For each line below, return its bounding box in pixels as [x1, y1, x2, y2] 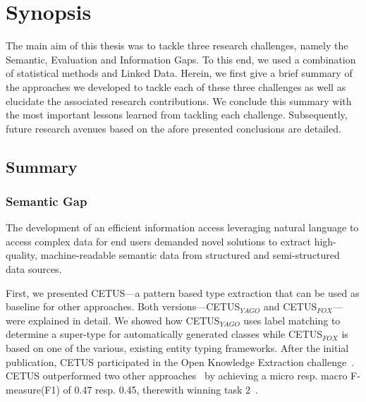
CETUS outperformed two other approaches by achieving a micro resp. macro [6, 368, 348, 383]
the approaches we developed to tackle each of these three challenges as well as [6, 79, 346, 94]
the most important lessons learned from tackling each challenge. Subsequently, [6, 107, 348, 122]
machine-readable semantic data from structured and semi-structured [40, 248, 340, 262]
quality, [6, 248, 38, 262]
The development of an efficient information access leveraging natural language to [6, 220, 359, 235]
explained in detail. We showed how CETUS [28, 312, 220, 327]
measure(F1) [6, 382, 60, 396]
